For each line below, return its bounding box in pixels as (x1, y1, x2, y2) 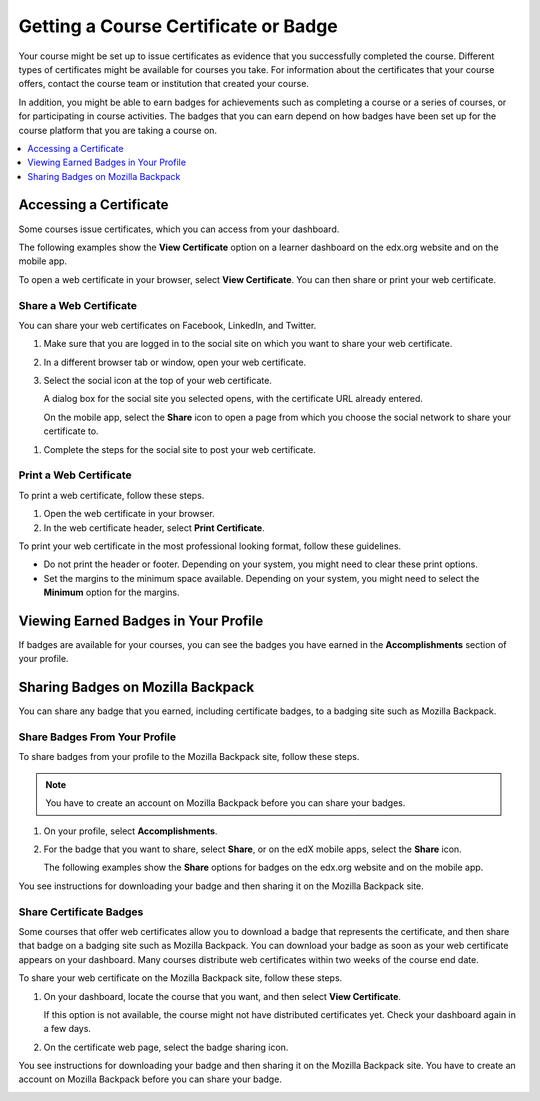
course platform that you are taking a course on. (18, 124, 218, 136)
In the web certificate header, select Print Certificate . (43, 521, 265, 534)
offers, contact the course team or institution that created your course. (18, 78, 310, 90)
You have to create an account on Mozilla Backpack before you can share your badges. (45, 797, 406, 809)
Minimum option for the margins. (43, 586, 180, 599)
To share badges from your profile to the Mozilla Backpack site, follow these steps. (18, 751, 360, 763)
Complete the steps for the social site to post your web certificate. (43, 443, 317, 455)
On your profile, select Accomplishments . (43, 825, 218, 837)
